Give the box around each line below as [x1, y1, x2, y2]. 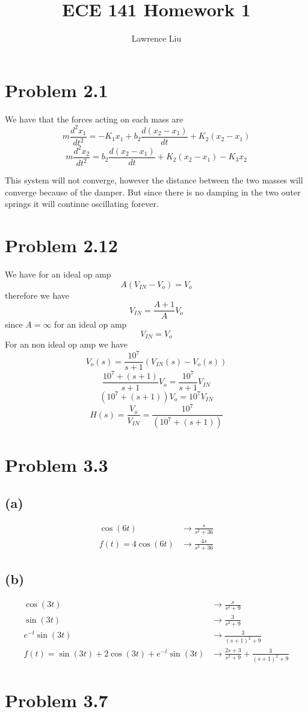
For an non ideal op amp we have [5, 338, 128, 351]
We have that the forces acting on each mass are [5, 112, 183, 125]
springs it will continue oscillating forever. [5, 197, 159, 210]
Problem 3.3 [5, 452, 108, 477]
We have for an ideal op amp [5, 267, 111, 280]
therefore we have [5, 288, 70, 301]
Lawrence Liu [131, 32, 182, 45]
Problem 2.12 [5, 233, 118, 258]
